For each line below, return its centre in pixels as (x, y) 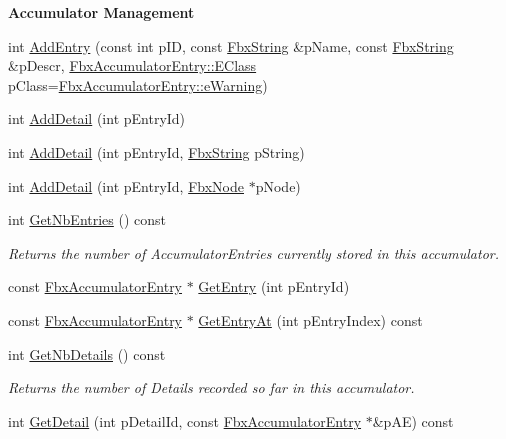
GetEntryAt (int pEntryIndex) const (310, 319)
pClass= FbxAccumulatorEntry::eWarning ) (138, 84)
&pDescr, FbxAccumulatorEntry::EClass (132, 65)
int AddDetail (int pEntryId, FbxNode (126, 185)
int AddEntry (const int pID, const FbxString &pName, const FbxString (231, 45)
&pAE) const (413, 420)
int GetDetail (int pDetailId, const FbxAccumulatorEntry (185, 420)
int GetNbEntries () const (87, 219)
